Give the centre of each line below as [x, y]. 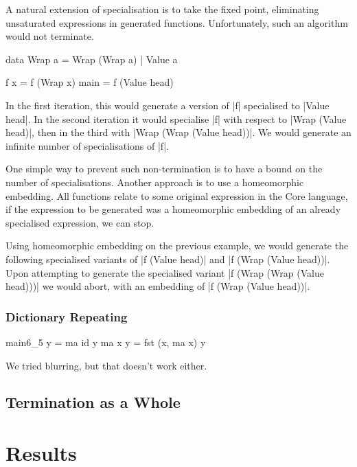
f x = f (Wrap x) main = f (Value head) [90, 82]
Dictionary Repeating [67, 316]
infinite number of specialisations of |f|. [87, 145]
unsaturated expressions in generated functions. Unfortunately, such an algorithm [177, 22]
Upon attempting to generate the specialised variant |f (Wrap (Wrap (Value [165, 272]
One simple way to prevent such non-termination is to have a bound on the [164, 169]
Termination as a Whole [93, 402]
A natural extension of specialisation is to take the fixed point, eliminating [162, 9]
